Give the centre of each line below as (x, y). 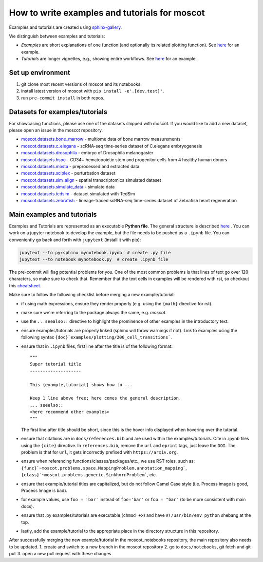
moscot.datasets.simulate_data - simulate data (68, 187)
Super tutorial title (56, 364)
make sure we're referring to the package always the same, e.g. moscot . (94, 312)
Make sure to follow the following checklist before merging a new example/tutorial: (92, 295)
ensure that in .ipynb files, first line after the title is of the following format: (97, 346)
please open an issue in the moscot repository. (56, 130)
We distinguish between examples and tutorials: (57, 36)
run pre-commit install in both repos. (63, 98)
